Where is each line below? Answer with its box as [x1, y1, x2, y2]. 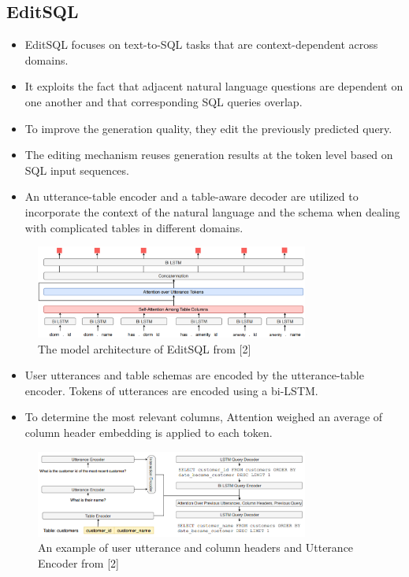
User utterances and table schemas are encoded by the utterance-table [24, 367, 364, 383]
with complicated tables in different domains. [24, 219, 244, 235]
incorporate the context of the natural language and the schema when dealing [24, 203, 400, 220]
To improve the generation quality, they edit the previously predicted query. [24, 120, 392, 136]
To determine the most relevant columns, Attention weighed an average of [24, 409, 383, 425]
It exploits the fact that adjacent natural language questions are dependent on [24, 78, 403, 94]
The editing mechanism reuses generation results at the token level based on [24, 146, 393, 163]
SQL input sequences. [24, 161, 129, 178]
